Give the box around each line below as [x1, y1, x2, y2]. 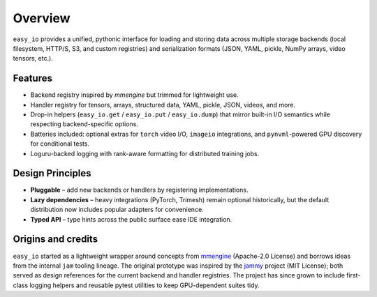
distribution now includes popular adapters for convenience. [30, 206, 204, 214]
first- [346, 271, 361, 280]
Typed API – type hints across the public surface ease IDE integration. [30, 215, 232, 223]
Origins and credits [13, 234, 98, 245]
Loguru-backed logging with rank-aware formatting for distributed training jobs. [30, 149, 260, 158]
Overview [13, 10, 71, 26]
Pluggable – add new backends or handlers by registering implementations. [30, 185, 249, 195]
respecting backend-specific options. [30, 120, 139, 128]
